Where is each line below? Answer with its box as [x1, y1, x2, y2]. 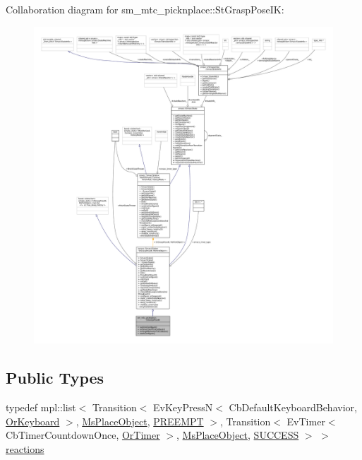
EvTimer [286, 413, 325, 428]
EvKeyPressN [153, 399, 213, 414]
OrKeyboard [6, 413, 60, 428]
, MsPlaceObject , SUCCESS [176, 427, 299, 442]
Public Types [6, 367, 104, 389]
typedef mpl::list [6, 399, 76, 414]
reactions [6, 441, 44, 456]
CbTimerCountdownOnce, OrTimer [6, 427, 160, 442]
